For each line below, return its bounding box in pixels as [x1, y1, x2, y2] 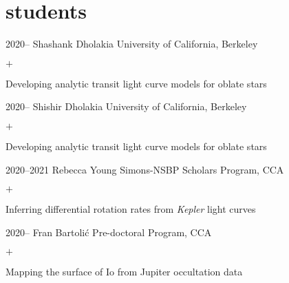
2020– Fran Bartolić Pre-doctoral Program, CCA [6, 224, 212, 239]
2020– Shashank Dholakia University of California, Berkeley [6, 36, 258, 51]
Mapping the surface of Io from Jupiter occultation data [6, 264, 243, 279]
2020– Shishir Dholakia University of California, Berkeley [6, 99, 247, 114]
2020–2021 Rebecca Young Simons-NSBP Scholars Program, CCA [6, 162, 284, 176]
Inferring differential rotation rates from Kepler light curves [6, 202, 256, 216]
